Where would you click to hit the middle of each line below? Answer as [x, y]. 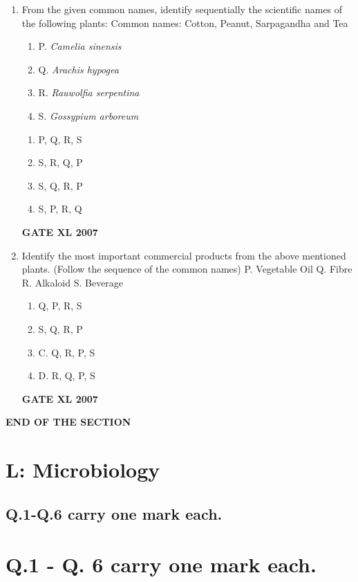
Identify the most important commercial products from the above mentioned [184, 255]
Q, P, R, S [60, 306]
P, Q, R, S [60, 139]
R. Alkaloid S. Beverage [73, 282]
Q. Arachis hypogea [78, 69]
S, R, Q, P [60, 162]
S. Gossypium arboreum [88, 115]
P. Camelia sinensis [80, 46]
